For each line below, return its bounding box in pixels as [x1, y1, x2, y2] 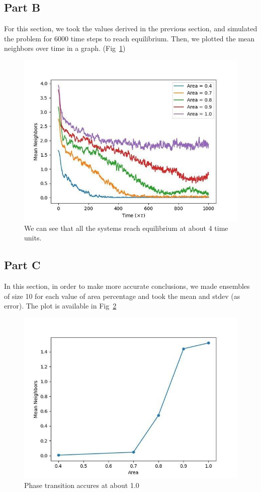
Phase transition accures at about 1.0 [24, 480, 139, 490]
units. [24, 232, 42, 243]
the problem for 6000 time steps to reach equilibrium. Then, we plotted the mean [4, 33, 255, 43]
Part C [4, 257, 41, 273]
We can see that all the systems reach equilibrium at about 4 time [24, 222, 228, 233]
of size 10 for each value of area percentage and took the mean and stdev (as [4, 290, 240, 301]
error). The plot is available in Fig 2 [4, 300, 117, 311]
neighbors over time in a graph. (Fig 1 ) [4, 43, 126, 53]
